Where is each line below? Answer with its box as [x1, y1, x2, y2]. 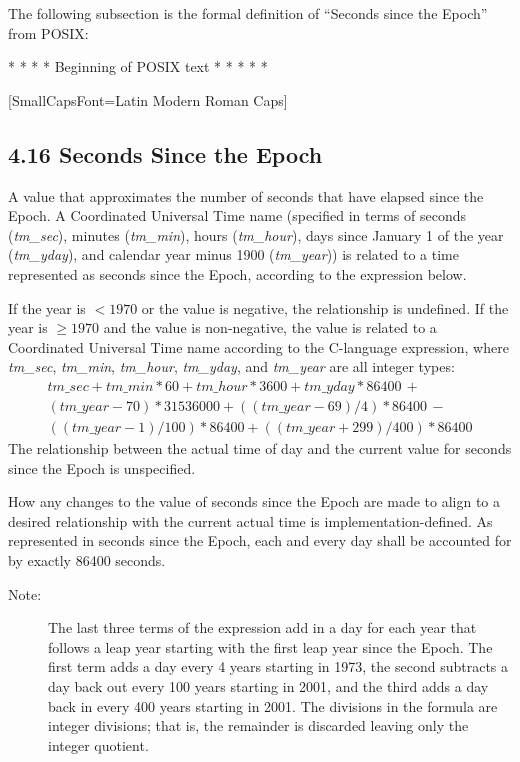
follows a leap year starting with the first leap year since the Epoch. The [48, 636, 493, 657]
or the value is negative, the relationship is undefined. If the [141, 297, 509, 318]
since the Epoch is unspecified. [8, 457, 196, 478]
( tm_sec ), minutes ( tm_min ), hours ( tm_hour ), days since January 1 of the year [8, 224, 504, 245]
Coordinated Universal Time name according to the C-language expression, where [8, 336, 509, 357]
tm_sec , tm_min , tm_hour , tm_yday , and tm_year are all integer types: [8, 356, 455, 377]
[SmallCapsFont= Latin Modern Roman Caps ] [8, 89, 288, 110]
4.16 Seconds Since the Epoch [8, 138, 323, 169]
